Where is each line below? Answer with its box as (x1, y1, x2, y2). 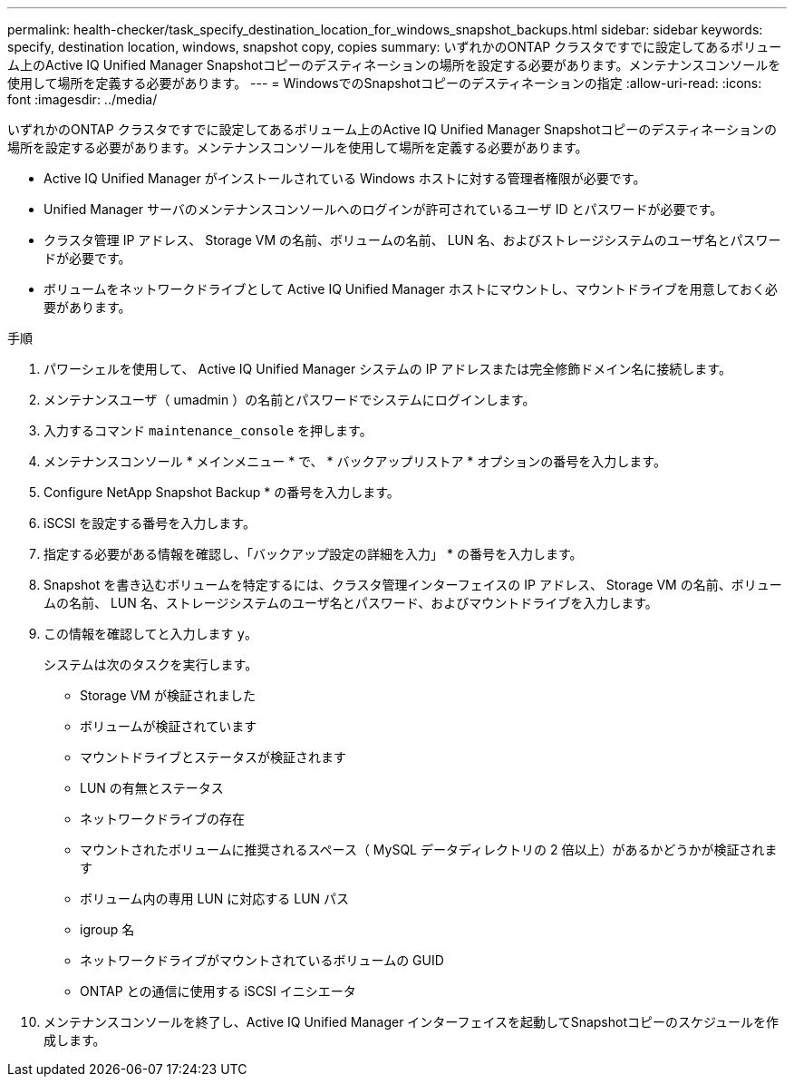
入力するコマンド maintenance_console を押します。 (44, 423, 373, 438)
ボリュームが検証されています (80, 718, 257, 734)
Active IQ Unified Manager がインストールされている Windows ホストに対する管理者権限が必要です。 (44, 171, 646, 186)
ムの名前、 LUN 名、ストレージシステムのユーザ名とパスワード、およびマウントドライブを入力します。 (44, 595, 658, 610)
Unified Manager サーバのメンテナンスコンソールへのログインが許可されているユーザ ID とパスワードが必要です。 (44, 201, 723, 217)
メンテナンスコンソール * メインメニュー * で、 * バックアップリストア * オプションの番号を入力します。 (44, 454, 666, 469)
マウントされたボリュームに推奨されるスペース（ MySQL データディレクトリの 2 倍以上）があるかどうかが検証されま (80, 842, 778, 857)
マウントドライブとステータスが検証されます (80, 749, 346, 765)
